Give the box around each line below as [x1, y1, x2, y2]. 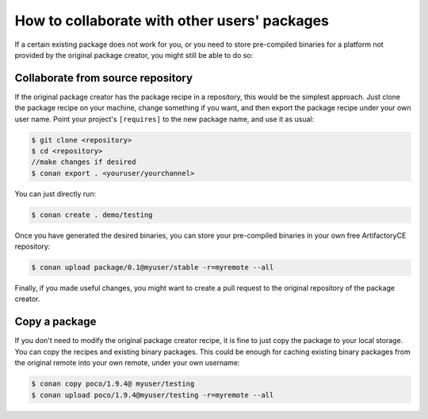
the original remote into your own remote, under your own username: [14, 358, 240, 368]
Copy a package [14, 315, 97, 329]
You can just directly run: [14, 189, 97, 198]
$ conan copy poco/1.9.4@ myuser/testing [31, 379, 195, 388]
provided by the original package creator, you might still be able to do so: [14, 50, 254, 59]
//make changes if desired [31, 158, 136, 166]
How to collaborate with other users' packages [14, 12, 329, 29]
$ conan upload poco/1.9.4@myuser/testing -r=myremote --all [31, 390, 274, 399]
